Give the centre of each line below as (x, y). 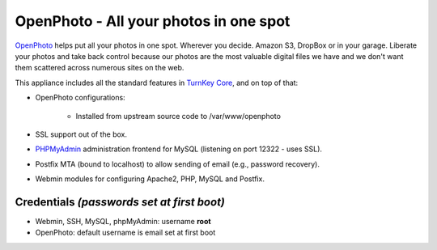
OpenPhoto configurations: (80, 98)
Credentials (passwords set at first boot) (120, 202)
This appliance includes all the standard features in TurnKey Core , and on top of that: (157, 83)
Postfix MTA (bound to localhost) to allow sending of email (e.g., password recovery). (177, 164)
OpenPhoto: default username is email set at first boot (125, 233)
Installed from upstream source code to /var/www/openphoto (178, 116)
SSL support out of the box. (81, 134)
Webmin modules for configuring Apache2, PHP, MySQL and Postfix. (150, 179)
